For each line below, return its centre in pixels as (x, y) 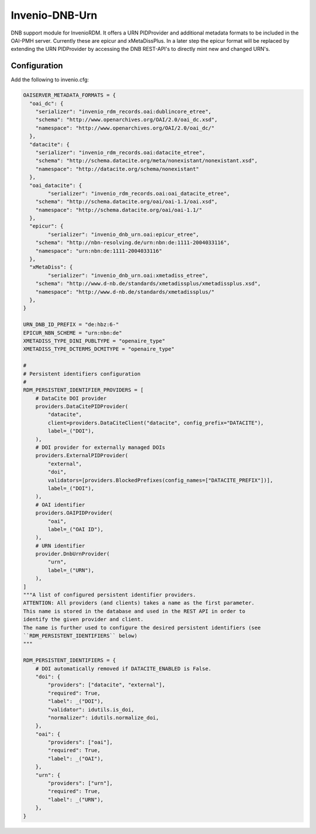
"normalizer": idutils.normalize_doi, (103, 718)
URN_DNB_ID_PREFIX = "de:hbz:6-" (71, 325)
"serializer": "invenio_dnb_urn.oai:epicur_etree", (123, 234)
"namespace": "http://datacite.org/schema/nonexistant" (117, 169)
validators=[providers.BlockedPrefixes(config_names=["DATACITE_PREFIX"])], (160, 480)
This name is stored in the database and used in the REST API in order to (134, 611)
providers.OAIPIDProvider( (74, 513)
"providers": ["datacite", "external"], (107, 685)
